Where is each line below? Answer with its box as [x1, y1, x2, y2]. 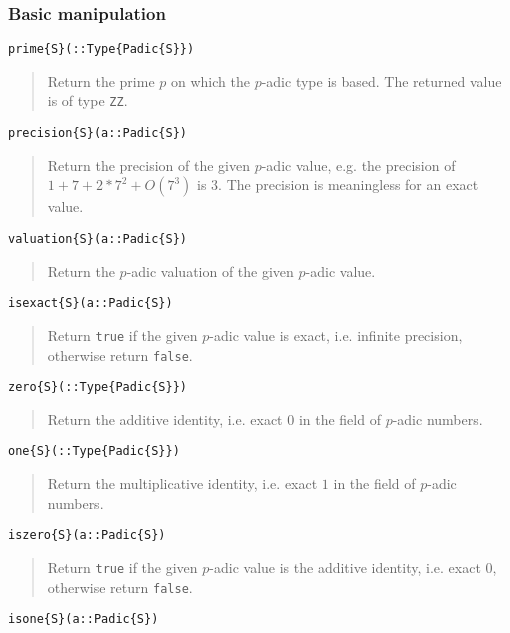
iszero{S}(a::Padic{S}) [8, 528, 166, 543]
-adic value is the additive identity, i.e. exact [209, 556, 481, 577]
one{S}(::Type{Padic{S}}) [8, 444, 180, 459]
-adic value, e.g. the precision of [261, 154, 456, 175]
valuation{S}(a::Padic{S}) [8, 231, 187, 246]
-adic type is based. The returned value [261, 70, 502, 91]
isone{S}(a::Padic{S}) [8, 612, 159, 627]
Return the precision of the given [47, 154, 250, 175]
